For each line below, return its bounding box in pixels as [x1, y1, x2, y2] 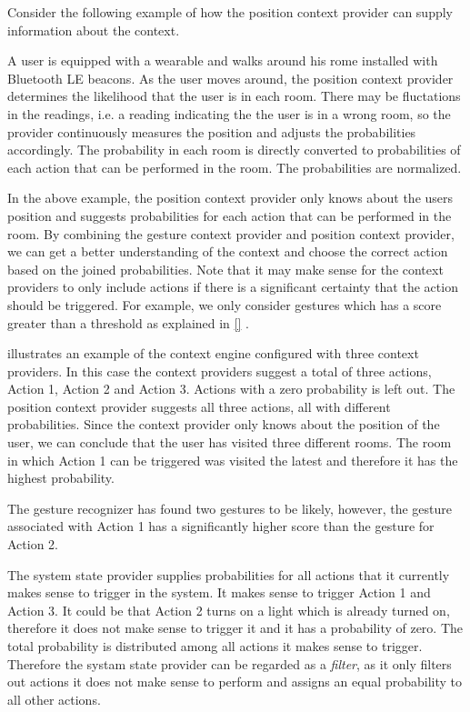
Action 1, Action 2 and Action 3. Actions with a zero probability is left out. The [7, 379, 455, 398]
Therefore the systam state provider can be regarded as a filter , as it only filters [7, 654, 452, 673]
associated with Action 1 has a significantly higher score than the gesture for [7, 516, 435, 536]
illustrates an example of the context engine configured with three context [7, 344, 419, 363]
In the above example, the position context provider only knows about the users [7, 188, 454, 207]
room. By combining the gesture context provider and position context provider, [7, 224, 455, 243]
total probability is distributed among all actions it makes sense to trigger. [7, 637, 423, 655]
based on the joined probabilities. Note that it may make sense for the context [7, 259, 444, 278]
